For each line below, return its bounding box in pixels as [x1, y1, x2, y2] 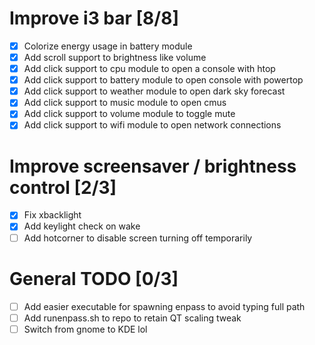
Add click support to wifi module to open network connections [23, 119, 282, 131]
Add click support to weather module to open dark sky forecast [23, 85, 286, 97]
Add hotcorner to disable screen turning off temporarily [23, 232, 253, 244]
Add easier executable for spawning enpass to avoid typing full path [23, 300, 306, 312]
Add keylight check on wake [23, 220, 141, 232]
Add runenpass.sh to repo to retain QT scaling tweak [23, 312, 242, 324]
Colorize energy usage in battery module [23, 40, 193, 52]
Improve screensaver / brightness [9, 155, 297, 177]
